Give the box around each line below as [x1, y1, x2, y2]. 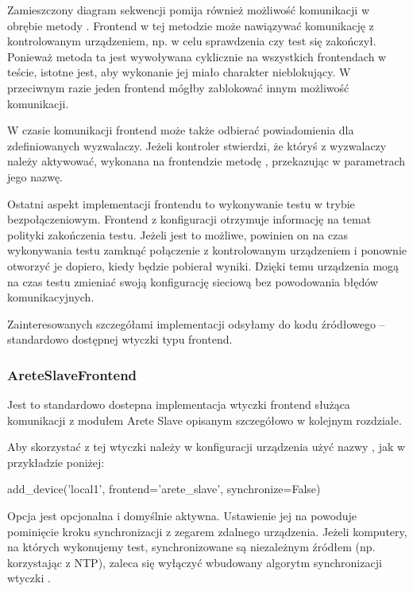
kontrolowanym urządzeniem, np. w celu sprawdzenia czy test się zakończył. [7, 33, 376, 49]
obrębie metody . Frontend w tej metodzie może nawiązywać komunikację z [7, 17, 374, 33]
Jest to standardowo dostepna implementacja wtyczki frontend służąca [7, 396, 350, 413]
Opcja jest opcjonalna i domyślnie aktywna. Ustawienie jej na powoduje [7, 507, 357, 524]
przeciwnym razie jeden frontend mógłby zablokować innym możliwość [7, 79, 349, 95]
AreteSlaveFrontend [7, 364, 137, 384]
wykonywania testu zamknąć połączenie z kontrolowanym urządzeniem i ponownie [7, 242, 407, 259]
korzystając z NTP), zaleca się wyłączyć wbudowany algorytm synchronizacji [7, 554, 382, 570]
